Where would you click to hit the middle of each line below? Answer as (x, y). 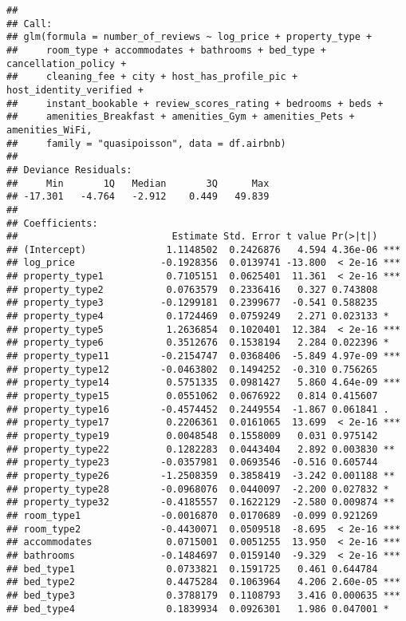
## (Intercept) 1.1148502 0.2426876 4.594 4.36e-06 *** (203, 249)
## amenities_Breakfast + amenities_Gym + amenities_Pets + (181, 117)
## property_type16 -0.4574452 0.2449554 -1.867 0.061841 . (198, 409)
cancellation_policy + (67, 63)
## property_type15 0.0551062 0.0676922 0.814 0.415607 (192, 396)
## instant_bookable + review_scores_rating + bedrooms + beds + (195, 103)
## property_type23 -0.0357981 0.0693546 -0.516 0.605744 (192, 463)
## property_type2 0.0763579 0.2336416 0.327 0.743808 (192, 289)
